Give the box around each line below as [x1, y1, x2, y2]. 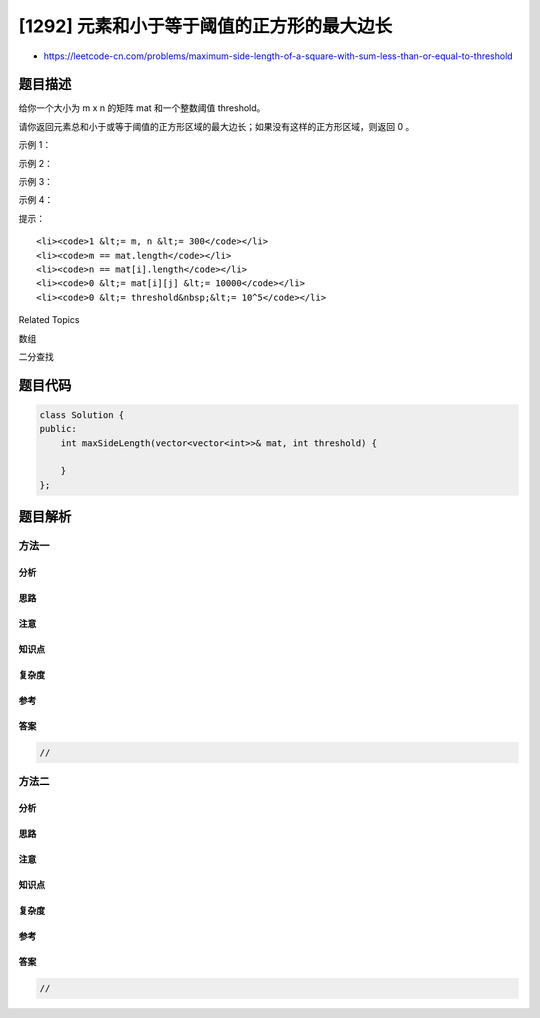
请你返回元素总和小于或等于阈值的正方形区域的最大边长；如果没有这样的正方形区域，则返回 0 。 [18, 120, 415, 132]
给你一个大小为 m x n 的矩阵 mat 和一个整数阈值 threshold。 [18, 102, 266, 114]
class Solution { [39, 409, 125, 420]
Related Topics [18, 314, 80, 326]
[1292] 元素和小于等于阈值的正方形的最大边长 [18, 15, 393, 37]
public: [39, 423, 77, 435]
